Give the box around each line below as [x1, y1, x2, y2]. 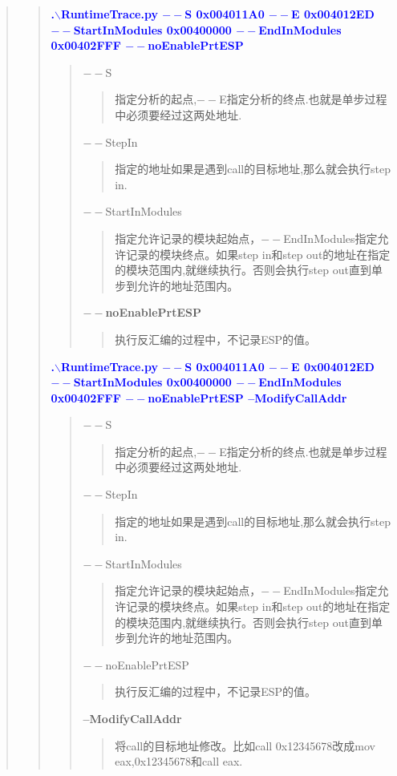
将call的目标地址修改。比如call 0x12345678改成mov [115, 737, 375, 754]
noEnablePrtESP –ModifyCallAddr [148, 389, 347, 406]
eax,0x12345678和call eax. [115, 753, 243, 770]
